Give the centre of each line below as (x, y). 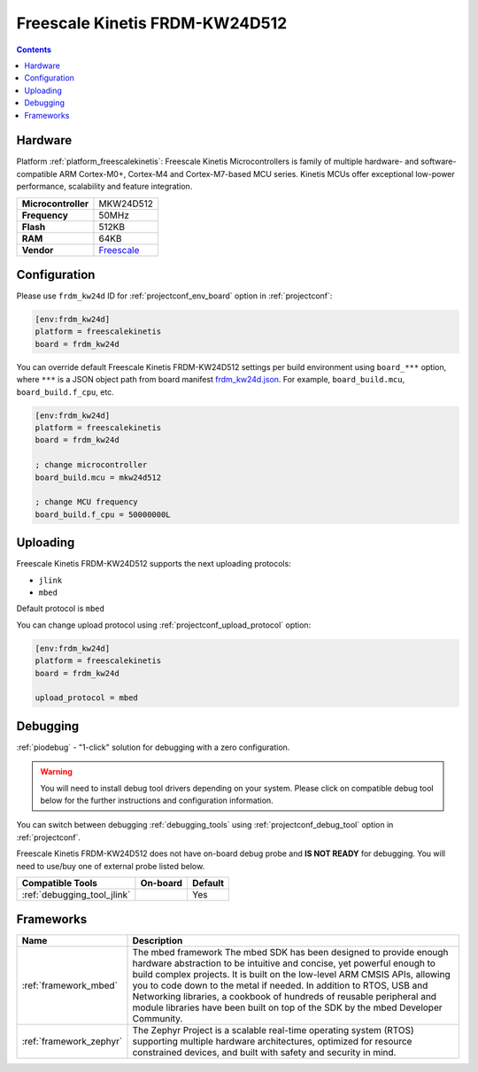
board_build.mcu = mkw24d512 (98, 477)
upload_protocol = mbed (87, 698)
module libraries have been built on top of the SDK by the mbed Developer (287, 1007)
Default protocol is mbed (61, 609)
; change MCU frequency (87, 502)
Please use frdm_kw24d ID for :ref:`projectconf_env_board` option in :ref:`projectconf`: (174, 296)
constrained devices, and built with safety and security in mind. (264, 1053)
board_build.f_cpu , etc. (65, 392)
